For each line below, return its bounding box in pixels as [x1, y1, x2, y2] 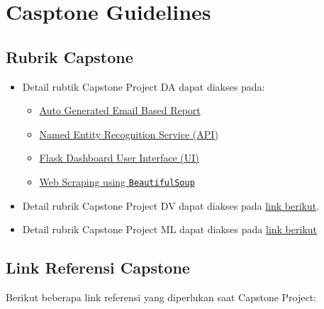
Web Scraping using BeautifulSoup [39, 174, 195, 189]
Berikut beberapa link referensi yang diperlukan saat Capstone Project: [6, 290, 317, 304]
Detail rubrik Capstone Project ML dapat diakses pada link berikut [22, 222, 318, 237]
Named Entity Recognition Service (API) [39, 126, 218, 141]
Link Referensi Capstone [6, 257, 190, 279]
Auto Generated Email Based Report [39, 103, 201, 118]
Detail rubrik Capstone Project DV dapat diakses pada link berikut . [22, 198, 320, 213]
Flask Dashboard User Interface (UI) [39, 150, 199, 165]
